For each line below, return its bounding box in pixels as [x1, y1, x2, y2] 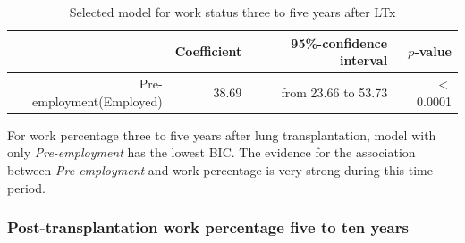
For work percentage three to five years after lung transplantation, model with [7, 125, 436, 144]
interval [340, 51, 388, 70]
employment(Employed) [32, 91, 163, 110]
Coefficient [174, 42, 242, 61]
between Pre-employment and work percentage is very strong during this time [7, 160, 433, 179]
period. [7, 178, 46, 197]
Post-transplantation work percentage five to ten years [7, 216, 409, 239]
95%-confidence [291, 33, 388, 52]
